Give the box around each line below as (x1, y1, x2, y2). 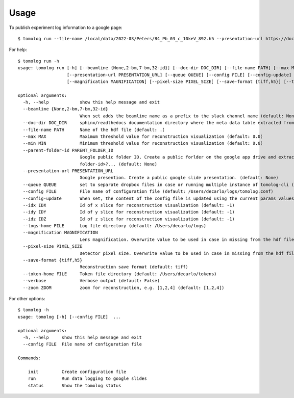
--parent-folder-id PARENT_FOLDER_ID (23, 147, 114, 153)
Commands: (18, 355, 41, 361)
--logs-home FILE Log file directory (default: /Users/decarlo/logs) (23, 223, 207, 229)
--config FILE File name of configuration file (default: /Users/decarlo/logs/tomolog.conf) (23, 189, 274, 194)
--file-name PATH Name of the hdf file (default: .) (23, 127, 165, 133)
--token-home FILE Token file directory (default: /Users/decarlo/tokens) (23, 271, 217, 277)
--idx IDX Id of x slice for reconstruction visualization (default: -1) (23, 202, 235, 208)
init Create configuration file (27, 369, 127, 374)
